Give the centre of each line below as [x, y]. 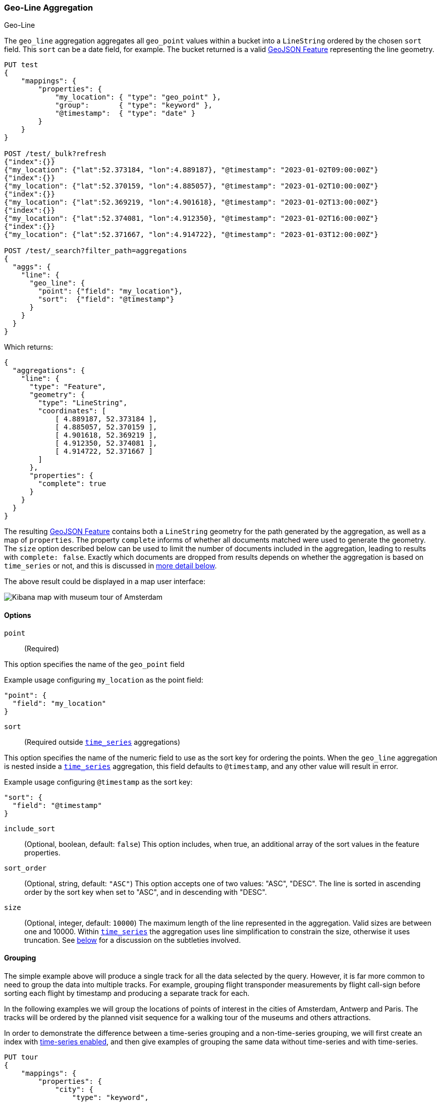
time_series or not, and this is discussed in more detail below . [111, 566]
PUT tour [21, 1057]
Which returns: [29, 347]
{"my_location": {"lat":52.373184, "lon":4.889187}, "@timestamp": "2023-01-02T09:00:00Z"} [191, 170]
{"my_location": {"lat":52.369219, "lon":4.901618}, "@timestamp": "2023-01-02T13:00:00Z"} [191, 202]
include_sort [30, 828]
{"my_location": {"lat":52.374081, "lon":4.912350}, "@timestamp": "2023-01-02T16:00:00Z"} [191, 219]
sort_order [25, 868]
